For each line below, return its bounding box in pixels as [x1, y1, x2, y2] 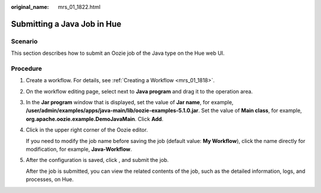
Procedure [11, 64, 42, 73]
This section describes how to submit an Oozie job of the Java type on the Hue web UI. [11, 49, 225, 57]
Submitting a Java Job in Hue [11, 18, 122, 29]
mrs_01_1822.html [58, 4, 101, 10]
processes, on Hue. [26, 176, 74, 183]
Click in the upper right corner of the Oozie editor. [26, 126, 148, 133]
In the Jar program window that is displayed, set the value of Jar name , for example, [26, 99, 234, 106]
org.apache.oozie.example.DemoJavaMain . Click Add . [26, 115, 163, 122]
